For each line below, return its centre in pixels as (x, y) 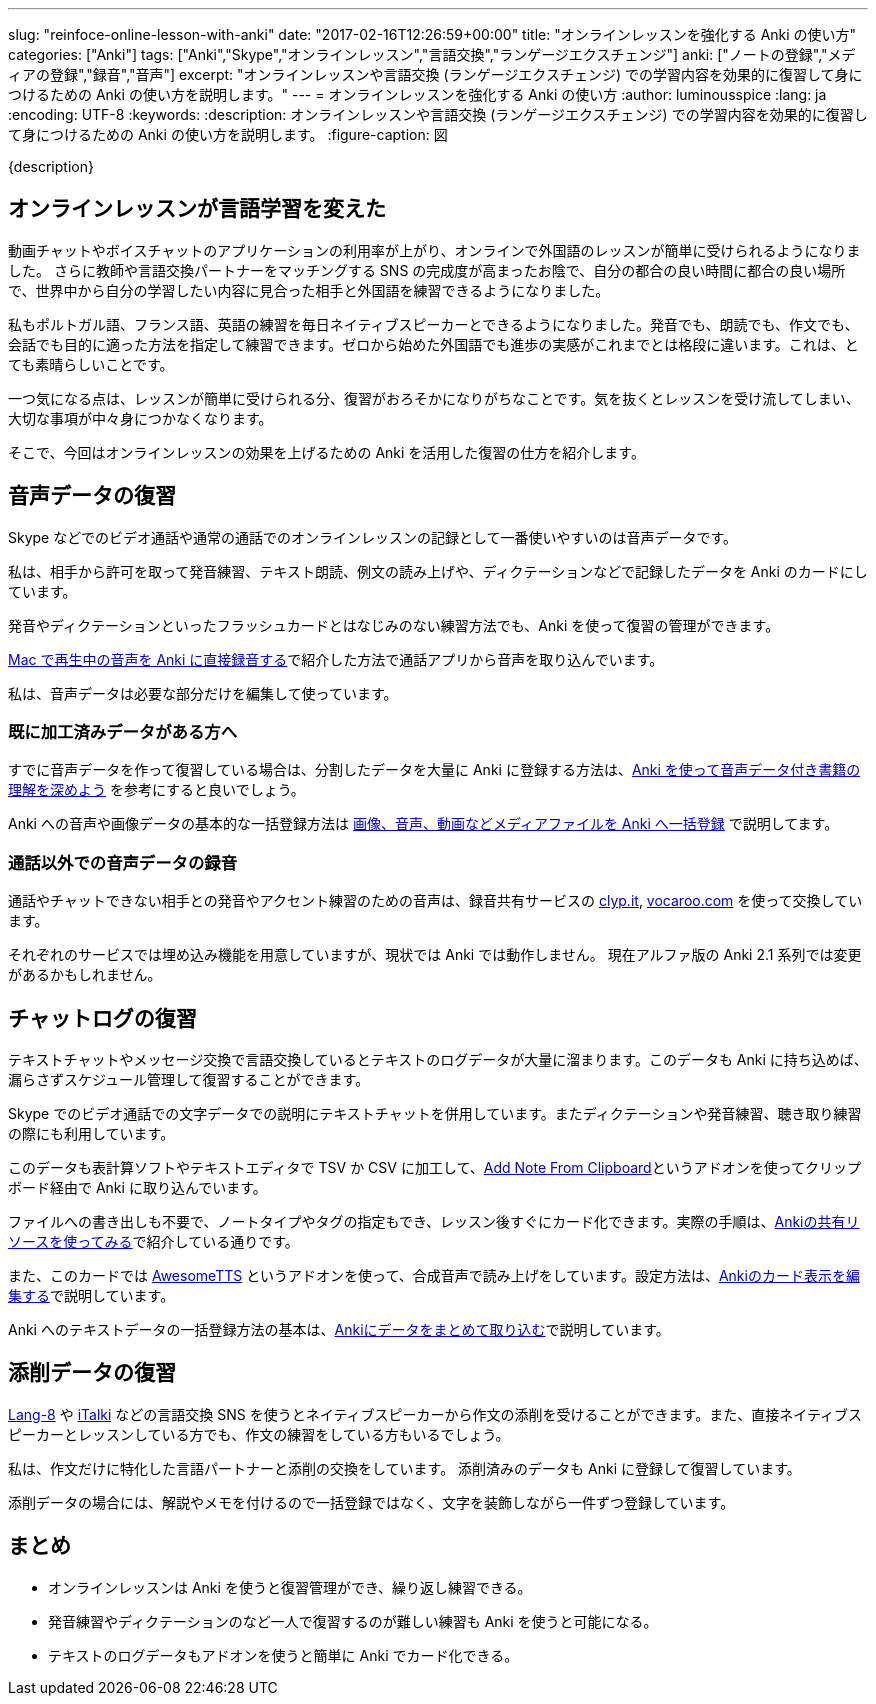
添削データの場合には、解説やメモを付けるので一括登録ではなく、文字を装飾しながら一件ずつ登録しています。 (371, 1502)
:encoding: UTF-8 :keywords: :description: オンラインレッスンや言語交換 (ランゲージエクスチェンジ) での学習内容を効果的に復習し (438, 114)
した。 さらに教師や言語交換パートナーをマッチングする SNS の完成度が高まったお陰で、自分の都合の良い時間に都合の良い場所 (427, 270)
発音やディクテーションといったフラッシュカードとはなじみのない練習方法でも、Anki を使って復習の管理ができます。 (394, 625)
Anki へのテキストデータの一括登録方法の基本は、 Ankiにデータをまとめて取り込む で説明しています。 (339, 1330)
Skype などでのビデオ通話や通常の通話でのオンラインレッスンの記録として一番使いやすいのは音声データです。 (373, 537)
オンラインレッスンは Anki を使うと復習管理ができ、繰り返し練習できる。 (290, 1587)
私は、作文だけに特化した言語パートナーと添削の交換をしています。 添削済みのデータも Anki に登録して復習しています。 (404, 1468)
